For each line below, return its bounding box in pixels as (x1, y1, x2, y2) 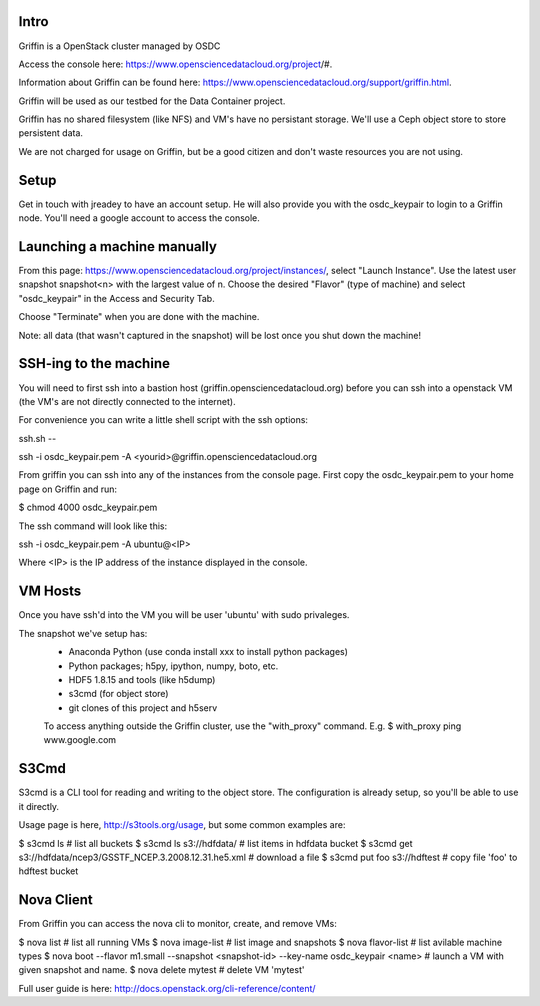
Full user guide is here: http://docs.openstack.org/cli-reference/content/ (18, 982, 316, 994)
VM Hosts (18, 583, 82, 600)
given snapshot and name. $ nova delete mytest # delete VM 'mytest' (18, 964, 305, 976)
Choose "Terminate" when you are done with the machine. (18, 311, 260, 323)
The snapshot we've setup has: (18, 627, 148, 639)
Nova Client (18, 891, 94, 909)
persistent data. (18, 127, 84, 139)
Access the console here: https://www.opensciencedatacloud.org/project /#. (18, 58, 333, 70)
